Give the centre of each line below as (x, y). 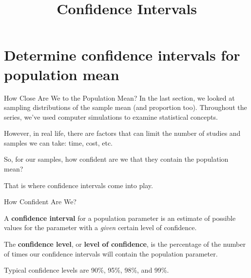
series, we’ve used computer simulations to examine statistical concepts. (111, 117)
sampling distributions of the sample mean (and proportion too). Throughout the (125, 107)
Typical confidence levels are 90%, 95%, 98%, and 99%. (87, 270)
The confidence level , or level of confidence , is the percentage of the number (125, 244)
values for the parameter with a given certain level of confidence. (100, 227)
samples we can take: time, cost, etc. (58, 142)
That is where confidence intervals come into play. (78, 185)
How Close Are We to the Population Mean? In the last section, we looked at (119, 97)
